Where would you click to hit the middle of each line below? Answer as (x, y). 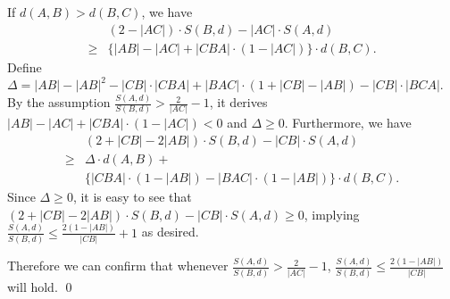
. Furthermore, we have (348, 123)
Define (25, 66)
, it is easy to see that (132, 197)
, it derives (238, 102)
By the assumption (59, 102)
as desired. (170, 232)
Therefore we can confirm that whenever (118, 266)
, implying (332, 214)
